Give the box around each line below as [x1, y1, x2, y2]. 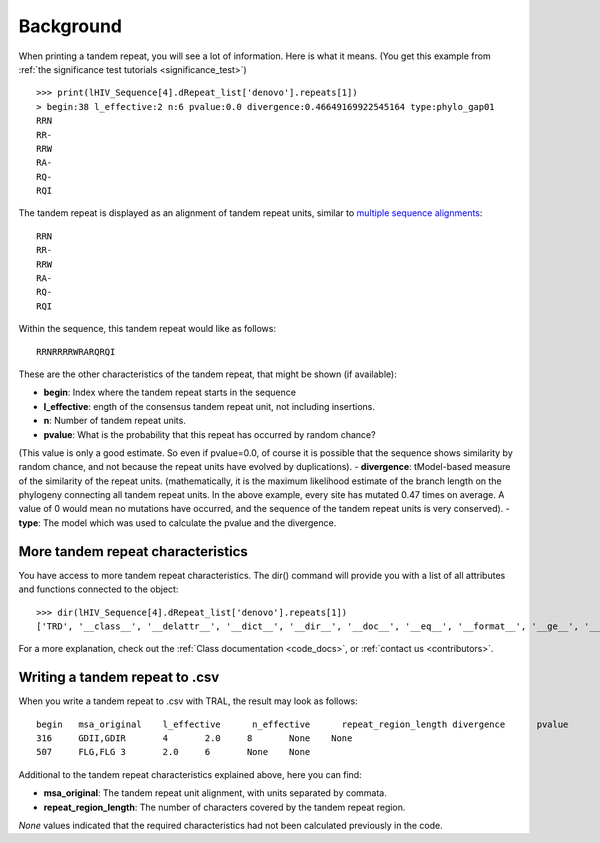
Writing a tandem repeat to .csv [18, 669, 220, 686]
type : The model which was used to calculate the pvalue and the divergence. [18, 516, 337, 529]
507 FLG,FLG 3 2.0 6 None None [36, 746, 311, 758]
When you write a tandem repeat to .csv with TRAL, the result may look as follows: [18, 695, 359, 707]
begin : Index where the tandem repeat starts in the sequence [43, 386, 297, 399]
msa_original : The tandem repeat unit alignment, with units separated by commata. [43, 787, 387, 799]
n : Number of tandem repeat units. [43, 415, 187, 427]
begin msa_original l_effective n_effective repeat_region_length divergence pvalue [36, 718, 569, 730]
